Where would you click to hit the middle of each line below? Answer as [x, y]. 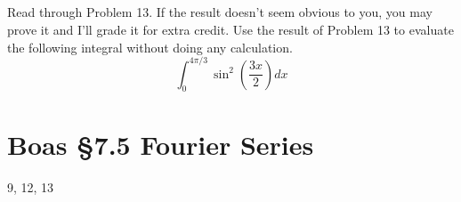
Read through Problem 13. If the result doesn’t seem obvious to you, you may [220, 12]
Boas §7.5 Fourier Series [161, 144]
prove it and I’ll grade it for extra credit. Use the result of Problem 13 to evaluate [230, 29]
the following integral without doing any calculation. [150, 47]
